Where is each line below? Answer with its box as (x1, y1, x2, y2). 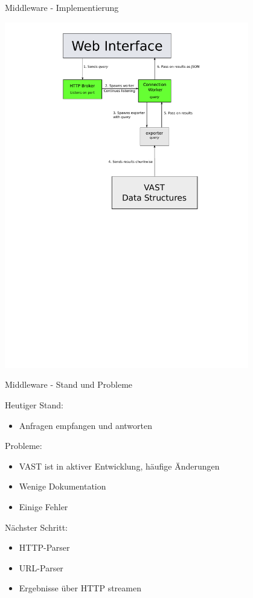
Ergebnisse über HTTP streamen (19, 582, 141, 594)
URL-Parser (19, 561, 63, 574)
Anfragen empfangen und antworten (19, 419, 153, 431)
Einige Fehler (19, 500, 68, 513)
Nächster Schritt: (5, 520, 68, 533)
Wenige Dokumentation (19, 480, 106, 493)
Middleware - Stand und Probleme (5, 378, 133, 391)
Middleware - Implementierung (5, 1, 119, 13)
